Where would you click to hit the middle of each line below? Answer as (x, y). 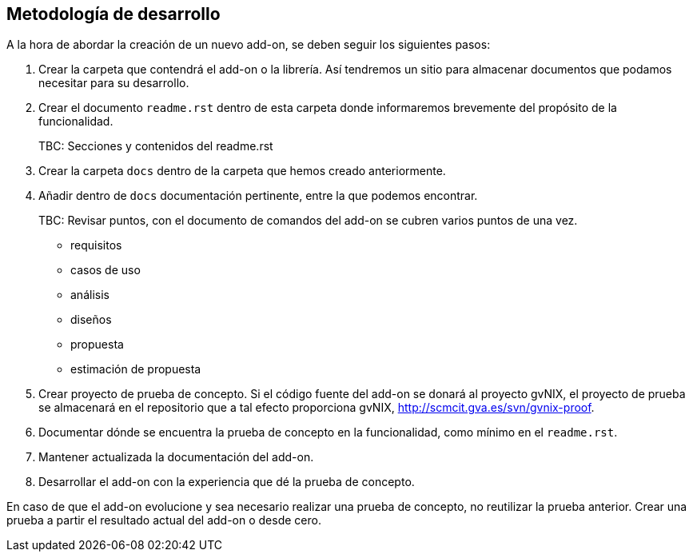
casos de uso (106, 270)
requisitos (96, 245)
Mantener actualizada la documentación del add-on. (176, 457)
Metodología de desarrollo (114, 14)
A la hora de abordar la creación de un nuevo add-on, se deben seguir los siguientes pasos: (249, 45)
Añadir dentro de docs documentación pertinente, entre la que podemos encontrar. (258, 196)
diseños (91, 320)
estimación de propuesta (136, 369)
